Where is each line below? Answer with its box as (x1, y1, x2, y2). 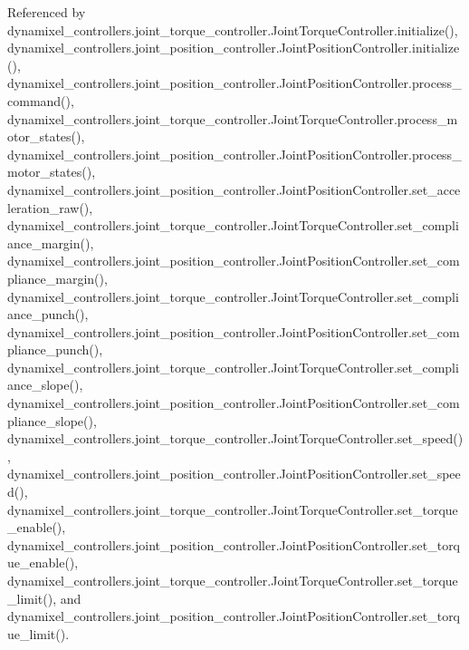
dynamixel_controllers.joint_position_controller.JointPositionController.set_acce (7, 179, 461, 199)
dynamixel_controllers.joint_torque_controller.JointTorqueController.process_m (7, 109, 458, 128)
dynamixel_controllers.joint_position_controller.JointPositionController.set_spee (7, 464, 461, 483)
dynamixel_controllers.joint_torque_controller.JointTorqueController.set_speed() (7, 429, 464, 448)
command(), (7, 91, 74, 110)
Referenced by (7, 3, 86, 21)
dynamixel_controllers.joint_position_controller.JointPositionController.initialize (7, 38, 460, 57)
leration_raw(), (7, 198, 93, 217)
